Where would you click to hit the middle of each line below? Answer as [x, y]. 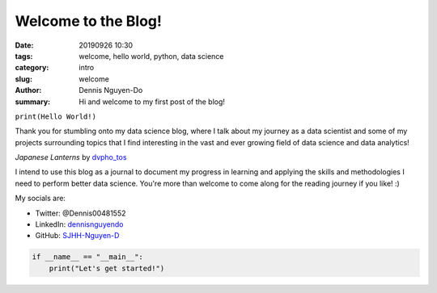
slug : [23, 79]
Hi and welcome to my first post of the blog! [152, 102]
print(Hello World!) [56, 116]
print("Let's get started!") [107, 268]
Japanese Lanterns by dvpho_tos [71, 157]
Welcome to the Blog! [88, 21]
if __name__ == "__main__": [87, 257]
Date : [24, 45]
